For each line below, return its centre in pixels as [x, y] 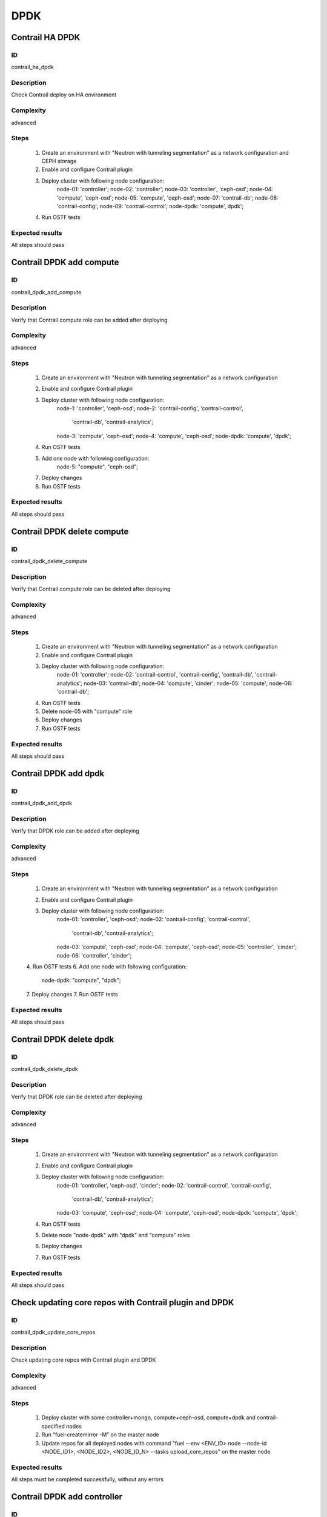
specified [53, 1426]
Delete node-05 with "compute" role [87, 711]
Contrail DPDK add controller [67, 1497]
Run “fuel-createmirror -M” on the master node [101, 1434]
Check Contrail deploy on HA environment [64, 95]
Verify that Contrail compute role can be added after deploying [89, 320]
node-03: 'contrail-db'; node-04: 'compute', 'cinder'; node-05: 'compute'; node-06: [188, 683]
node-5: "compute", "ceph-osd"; [97, 467]
